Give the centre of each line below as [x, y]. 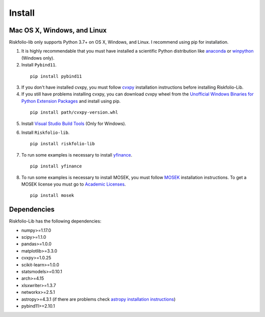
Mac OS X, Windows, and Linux [58, 30]
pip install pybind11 [56, 76]
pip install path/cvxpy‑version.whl [74, 112]
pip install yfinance [56, 166]
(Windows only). [38, 58]
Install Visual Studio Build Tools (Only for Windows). [74, 124]
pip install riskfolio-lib [63, 144]
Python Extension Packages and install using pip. [71, 101]
